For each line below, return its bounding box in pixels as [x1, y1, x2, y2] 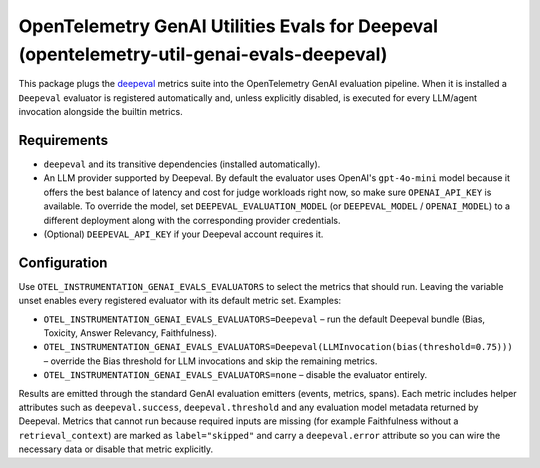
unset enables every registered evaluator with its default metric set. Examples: [18, 295, 342, 307]
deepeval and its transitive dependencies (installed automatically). [43, 158, 321, 170]
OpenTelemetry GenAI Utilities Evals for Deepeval [18, 15, 439, 37]
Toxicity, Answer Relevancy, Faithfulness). [43, 327, 217, 339]
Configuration [18, 254, 108, 271]
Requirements [18, 131, 109, 149]
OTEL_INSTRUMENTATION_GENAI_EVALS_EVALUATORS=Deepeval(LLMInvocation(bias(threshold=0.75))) [43, 341, 514, 353]
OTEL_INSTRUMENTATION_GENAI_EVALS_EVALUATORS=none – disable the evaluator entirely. [43, 369, 428, 381]
